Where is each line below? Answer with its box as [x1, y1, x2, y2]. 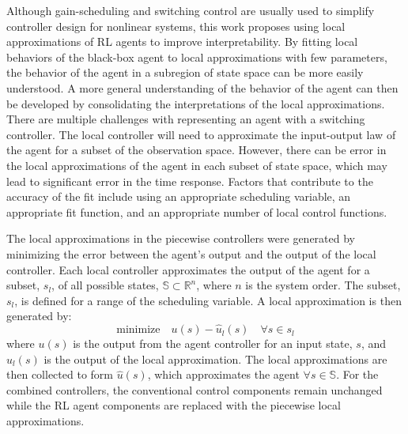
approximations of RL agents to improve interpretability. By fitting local [6, 33, 358, 50]
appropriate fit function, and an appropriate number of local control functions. [6, 203, 387, 220]
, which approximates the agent [147, 366, 300, 383]
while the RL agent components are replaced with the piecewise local [6, 397, 341, 413]
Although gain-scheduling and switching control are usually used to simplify [6, 2, 375, 18]
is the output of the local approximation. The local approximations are [43, 350, 387, 367]
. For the [336, 366, 379, 383]
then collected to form [6, 366, 113, 383]
